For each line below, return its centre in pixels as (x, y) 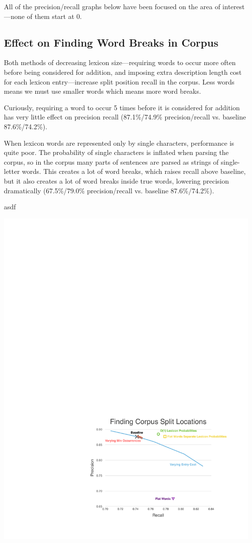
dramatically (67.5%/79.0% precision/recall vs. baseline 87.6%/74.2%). (109, 190)
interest (234, 6)
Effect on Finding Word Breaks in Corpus (111, 42)
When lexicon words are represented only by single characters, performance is (119, 143)
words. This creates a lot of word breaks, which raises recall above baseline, (134, 171)
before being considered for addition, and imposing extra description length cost (123, 72)
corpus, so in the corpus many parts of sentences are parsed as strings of (111, 161)
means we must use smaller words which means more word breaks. (102, 91)
